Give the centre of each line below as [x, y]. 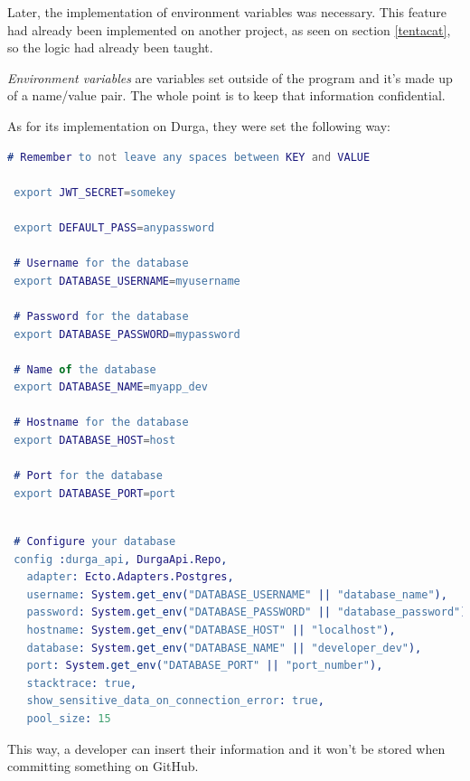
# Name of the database [85, 369]
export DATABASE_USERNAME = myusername [127, 281]
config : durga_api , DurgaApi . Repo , [121, 559]
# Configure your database [95, 542]
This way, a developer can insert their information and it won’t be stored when [226, 748]
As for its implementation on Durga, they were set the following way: [199, 125]
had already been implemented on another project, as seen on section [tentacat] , [229, 29]
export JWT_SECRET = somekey [95, 192]
